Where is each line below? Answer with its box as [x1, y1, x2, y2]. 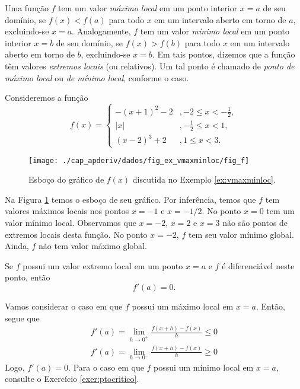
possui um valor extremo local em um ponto [23, 259, 183, 272]
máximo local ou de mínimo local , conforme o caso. [5, 71, 189, 84]
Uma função [5, 2, 49, 14]
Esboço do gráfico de [28, 173, 104, 186]
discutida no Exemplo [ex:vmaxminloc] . [132, 173, 276, 186]
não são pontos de [222, 216, 288, 228]
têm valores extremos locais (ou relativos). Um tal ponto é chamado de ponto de [5, 59, 295, 72]
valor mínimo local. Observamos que [5, 216, 136, 228]
